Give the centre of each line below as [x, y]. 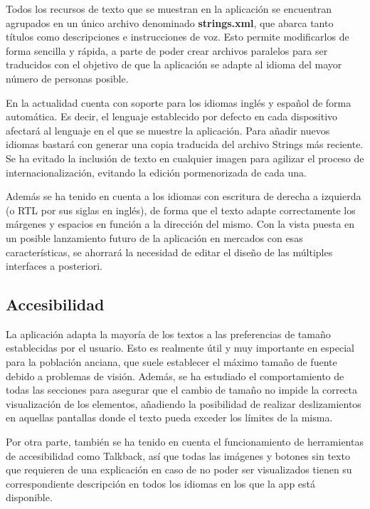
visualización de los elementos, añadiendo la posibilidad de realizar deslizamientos [184, 403]
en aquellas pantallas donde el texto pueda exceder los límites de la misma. [169, 418]
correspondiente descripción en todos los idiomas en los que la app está [161, 483]
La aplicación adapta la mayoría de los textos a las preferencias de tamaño [168, 334]
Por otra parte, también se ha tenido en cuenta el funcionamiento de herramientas [185, 442]
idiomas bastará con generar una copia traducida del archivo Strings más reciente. [185, 144]
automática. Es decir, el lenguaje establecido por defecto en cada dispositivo [172, 116]
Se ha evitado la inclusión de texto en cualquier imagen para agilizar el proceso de [185, 158]
